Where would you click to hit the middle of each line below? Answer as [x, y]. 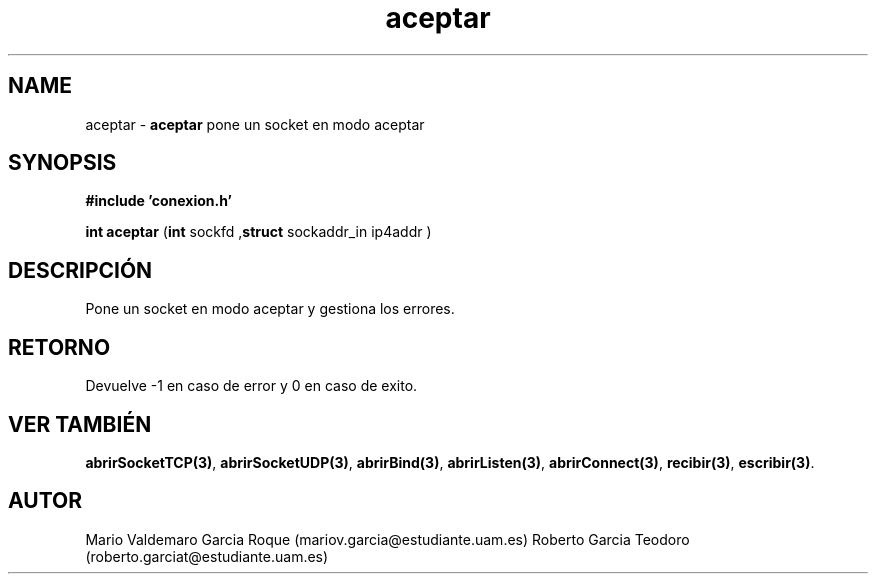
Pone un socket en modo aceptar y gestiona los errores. [270, 309]
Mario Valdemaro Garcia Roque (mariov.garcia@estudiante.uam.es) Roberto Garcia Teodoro [387, 539]
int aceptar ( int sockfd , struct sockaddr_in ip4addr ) [258, 232]
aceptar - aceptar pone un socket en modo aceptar [255, 124]
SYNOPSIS [62, 163]
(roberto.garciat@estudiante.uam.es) [207, 556]
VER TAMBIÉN [80, 424]
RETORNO [59, 347]
